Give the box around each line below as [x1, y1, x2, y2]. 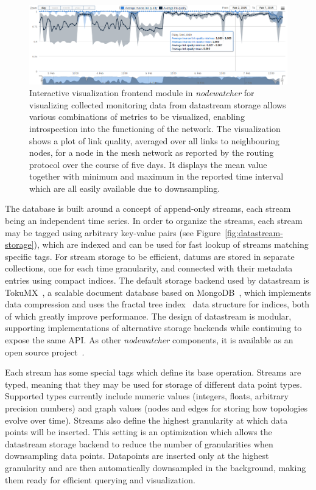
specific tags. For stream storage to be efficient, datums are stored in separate [5, 250, 295, 262]
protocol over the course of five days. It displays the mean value [29, 158, 267, 170]
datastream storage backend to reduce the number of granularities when [5, 437, 273, 450]
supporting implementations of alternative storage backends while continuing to [5, 321, 302, 334]
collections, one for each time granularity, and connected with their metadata [5, 262, 293, 275]
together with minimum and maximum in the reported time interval [29, 170, 284, 183]
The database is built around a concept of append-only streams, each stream [5, 202, 291, 215]
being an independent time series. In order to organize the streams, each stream [5, 214, 303, 227]
